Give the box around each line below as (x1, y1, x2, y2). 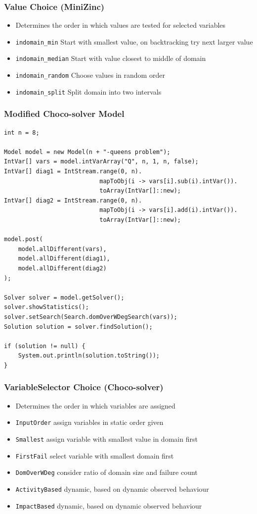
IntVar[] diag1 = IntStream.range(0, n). (4, 168, 142, 175)
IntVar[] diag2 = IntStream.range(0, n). (4, 197, 142, 204)
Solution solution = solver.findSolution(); (4, 323, 153, 330)
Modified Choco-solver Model (4, 107, 125, 120)
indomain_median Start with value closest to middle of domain (15, 53, 206, 63)
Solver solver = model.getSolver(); (4, 294, 125, 301)
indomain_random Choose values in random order (15, 70, 165, 80)
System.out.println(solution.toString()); (18, 352, 160, 360)
